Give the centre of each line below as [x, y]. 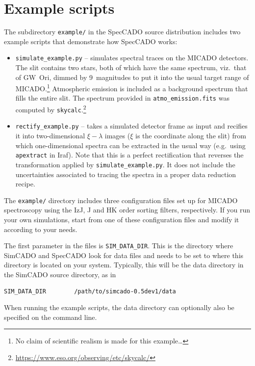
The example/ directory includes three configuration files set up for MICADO [121, 200]
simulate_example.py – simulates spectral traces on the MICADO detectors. [132, 58]
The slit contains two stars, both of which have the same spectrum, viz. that [131, 67]
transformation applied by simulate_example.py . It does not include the [125, 164]
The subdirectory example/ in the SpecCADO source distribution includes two [122, 32]
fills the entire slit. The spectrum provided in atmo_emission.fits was [122, 98]
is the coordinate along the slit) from [191, 136]
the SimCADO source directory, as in [60, 274]
